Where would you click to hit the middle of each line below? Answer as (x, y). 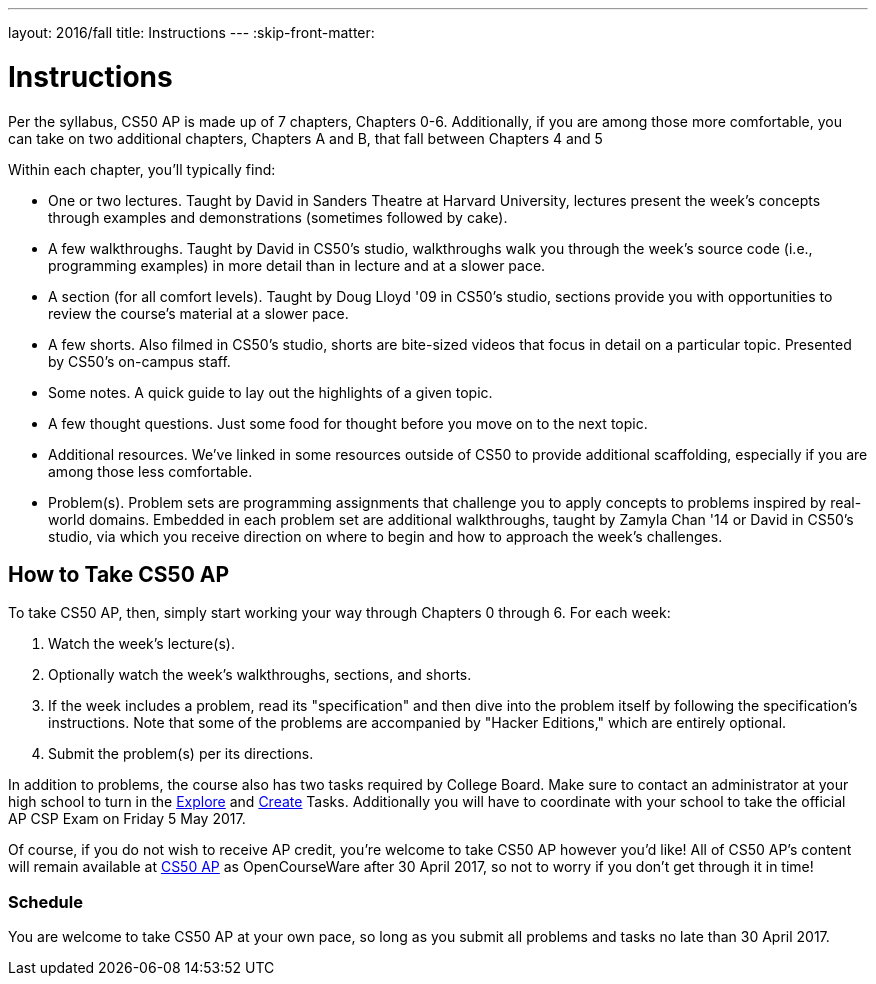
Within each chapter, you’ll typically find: (142, 169)
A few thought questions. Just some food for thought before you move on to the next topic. (348, 423)
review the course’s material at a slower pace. (198, 313)
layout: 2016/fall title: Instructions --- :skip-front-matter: (191, 32)
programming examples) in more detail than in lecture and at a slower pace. (297, 265)
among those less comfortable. (150, 471)
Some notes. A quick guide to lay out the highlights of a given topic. (270, 392)
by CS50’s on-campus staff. (139, 361)
